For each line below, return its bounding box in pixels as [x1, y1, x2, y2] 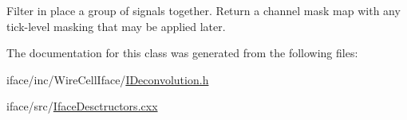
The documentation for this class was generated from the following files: [6, 45, 358, 61]
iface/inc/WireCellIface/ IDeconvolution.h [6, 71, 209, 87]
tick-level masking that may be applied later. [6, 17, 226, 34]
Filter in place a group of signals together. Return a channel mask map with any [6, 2, 401, 18]
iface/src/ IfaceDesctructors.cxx [6, 98, 158, 114]
